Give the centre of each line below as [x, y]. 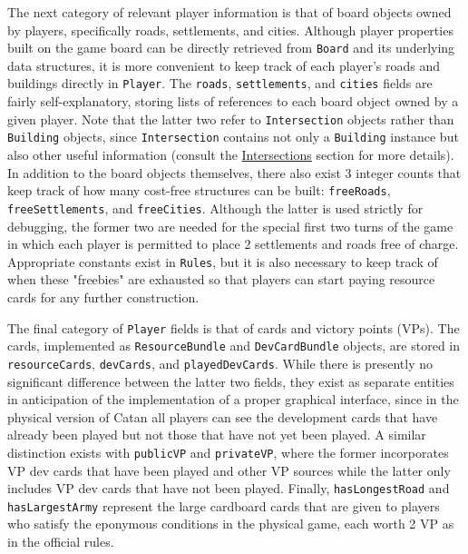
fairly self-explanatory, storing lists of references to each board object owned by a [233, 101]
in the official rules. [61, 542]
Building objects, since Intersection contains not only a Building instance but [233, 137]
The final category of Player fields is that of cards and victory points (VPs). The [234, 327]
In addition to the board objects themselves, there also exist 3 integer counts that [234, 172]
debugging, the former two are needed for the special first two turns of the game [230, 226]
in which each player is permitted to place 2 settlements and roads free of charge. [233, 244]
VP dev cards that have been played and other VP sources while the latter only [229, 470]
